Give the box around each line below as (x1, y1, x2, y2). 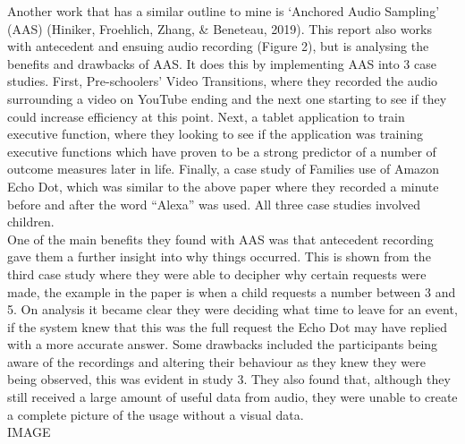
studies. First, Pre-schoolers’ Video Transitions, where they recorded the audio (7, 72, 438, 90)
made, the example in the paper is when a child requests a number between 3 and (7, 282, 456, 301)
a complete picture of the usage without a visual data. (7, 405, 304, 423)
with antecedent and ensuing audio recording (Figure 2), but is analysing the (7, 37, 429, 55)
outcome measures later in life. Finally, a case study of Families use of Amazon (7, 159, 440, 178)
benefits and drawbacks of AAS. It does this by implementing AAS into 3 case (7, 54, 436, 73)
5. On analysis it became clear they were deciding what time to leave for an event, (7, 300, 458, 319)
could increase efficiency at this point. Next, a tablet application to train (7, 107, 405, 125)
